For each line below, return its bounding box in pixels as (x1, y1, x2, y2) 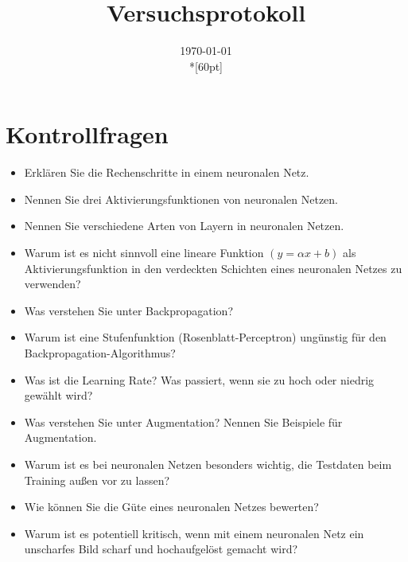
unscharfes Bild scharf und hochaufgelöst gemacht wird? (24, 541, 298, 557)
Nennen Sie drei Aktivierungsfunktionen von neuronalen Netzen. (24, 190, 338, 207)
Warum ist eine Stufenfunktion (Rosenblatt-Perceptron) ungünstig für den (24, 329, 387, 345)
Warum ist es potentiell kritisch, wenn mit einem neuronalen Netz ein (24, 525, 364, 541)
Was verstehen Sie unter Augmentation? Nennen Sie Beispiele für (24, 413, 343, 430)
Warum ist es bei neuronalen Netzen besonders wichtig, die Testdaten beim (24, 455, 392, 472)
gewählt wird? (24, 387, 93, 404)
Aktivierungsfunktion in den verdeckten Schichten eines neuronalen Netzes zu (24, 260, 402, 276)
